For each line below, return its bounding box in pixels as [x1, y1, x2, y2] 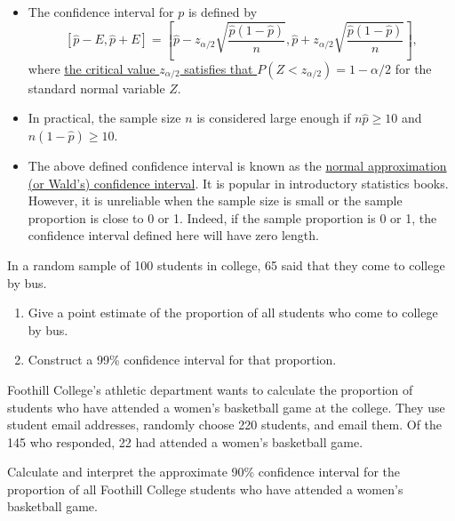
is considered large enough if [196, 108, 351, 127]
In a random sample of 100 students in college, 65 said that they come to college [7, 255, 445, 274]
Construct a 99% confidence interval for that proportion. [28, 350, 337, 369]
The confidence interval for [28, 3, 174, 20]
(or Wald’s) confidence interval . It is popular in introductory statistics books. [28, 173, 449, 192]
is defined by [188, 3, 258, 20]
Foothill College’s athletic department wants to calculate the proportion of [7, 380, 413, 398]
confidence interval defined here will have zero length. [28, 226, 319, 244]
